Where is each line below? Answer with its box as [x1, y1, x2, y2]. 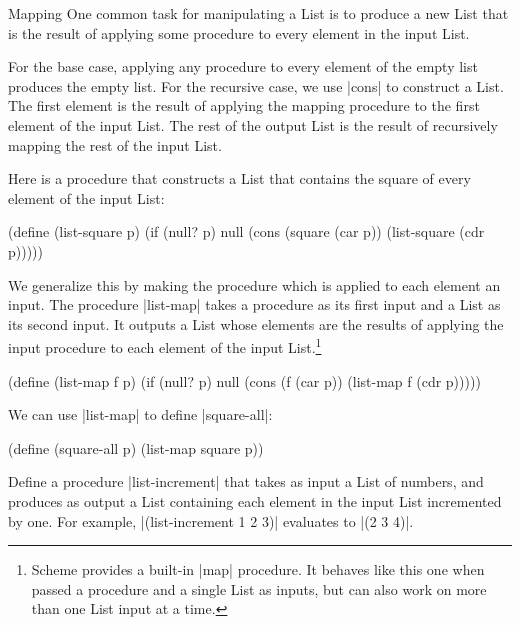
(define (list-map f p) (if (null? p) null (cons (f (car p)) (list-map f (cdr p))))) [8, 370, 481, 391]
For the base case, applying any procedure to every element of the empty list [8, 56, 478, 77]
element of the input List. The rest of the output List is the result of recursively [8, 114, 498, 135]
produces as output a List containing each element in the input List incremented [8, 490, 502, 511]
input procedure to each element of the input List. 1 [8, 334, 322, 357]
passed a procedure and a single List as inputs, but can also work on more [31, 578, 487, 599]
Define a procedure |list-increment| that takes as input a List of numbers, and [8, 471, 484, 492]
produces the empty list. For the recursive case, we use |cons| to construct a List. [8, 75, 504, 96]
